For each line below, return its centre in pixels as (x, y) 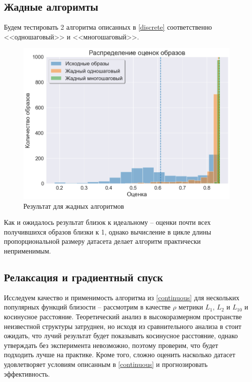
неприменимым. (27, 251)
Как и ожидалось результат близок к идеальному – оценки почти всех (107, 222)
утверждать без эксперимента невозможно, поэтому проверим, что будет (111, 345)
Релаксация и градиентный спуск (84, 277)
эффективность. (27, 373)
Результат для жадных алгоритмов (74, 206)
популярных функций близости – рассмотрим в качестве (87, 307)
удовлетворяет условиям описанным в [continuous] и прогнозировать (106, 364)
